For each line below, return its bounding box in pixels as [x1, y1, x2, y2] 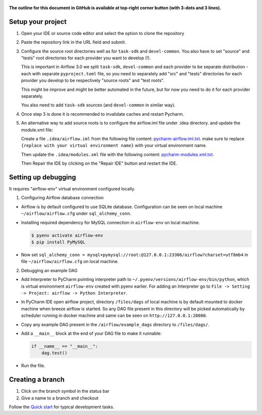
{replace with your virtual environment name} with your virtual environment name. [21, 142, 207, 148]
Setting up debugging [9, 173, 76, 181]
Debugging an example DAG [21, 267, 78, 273]
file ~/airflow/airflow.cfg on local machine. [21, 259, 119, 264]
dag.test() [41, 350, 67, 356]
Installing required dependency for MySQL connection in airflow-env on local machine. [21, 219, 200, 225]
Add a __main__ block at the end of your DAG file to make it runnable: [21, 330, 162, 336]
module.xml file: [21, 127, 53, 133]
